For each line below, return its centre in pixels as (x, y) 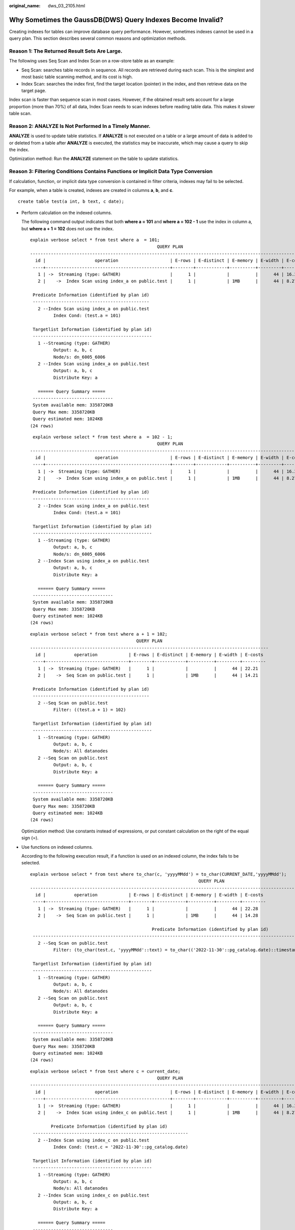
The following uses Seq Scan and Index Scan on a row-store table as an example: (92, 61)
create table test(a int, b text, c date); (71, 201)
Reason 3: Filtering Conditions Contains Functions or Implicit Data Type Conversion (111, 171)
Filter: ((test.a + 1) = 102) (90, 710)
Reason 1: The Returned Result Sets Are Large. (66, 51)
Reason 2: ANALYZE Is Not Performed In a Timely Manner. (80, 126)
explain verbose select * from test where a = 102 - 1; (103, 437)
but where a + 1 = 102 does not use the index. (68, 228)
